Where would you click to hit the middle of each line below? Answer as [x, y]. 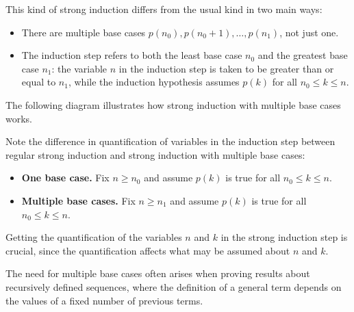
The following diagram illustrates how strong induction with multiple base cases [173, 104]
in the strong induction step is [284, 237]
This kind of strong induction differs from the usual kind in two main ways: [164, 9]
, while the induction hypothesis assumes [154, 82]
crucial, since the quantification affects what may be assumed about [148, 250]
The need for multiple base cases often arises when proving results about [158, 273]
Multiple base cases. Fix [78, 200]
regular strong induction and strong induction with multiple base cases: [155, 154]
